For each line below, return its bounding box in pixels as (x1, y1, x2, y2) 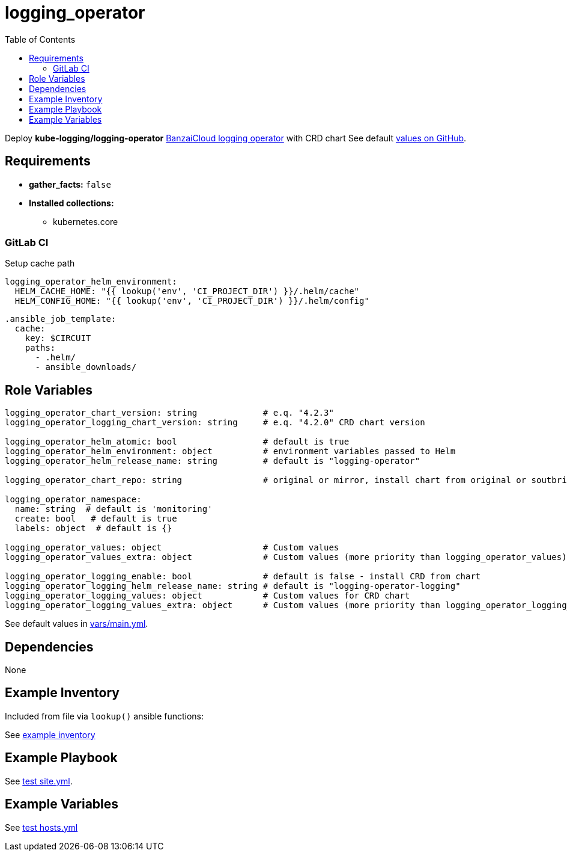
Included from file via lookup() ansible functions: (5, 710, 204, 721)
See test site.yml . (5, 775, 73, 786)
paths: (25, 343, 56, 353)
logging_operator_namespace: (5, 494, 142, 505)
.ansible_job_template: (5, 314, 117, 324)
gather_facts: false (29, 179, 111, 189)
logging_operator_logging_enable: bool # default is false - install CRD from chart (5, 571, 481, 582)
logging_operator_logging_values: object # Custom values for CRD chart (5, 591, 410, 601)
